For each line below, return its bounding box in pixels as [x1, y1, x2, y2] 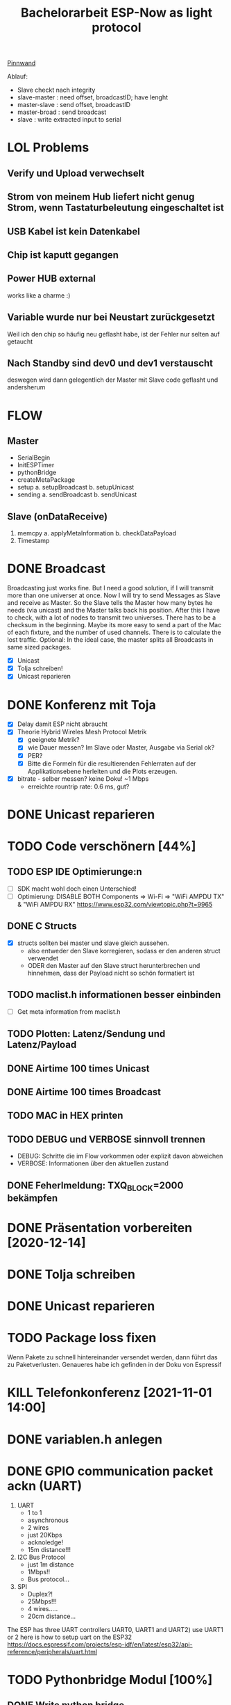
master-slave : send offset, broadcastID [17, 101, 130, 109]
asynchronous [27, 1516, 69, 1524]
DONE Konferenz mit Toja [7, 697, 156, 713]
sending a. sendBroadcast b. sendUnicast [17, 490, 137, 499]
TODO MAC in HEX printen [7, 1110, 123, 1122]
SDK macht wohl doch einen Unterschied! [17, 884, 137, 893]
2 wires [27, 1523, 49, 1531]
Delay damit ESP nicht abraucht [17, 720, 108, 728]
